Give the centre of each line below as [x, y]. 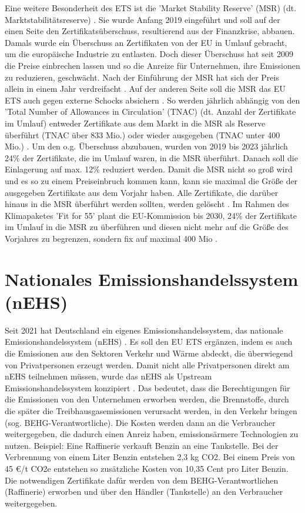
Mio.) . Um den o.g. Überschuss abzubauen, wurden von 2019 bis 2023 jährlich [146, 146]
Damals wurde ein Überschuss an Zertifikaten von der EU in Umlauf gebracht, [146, 42]
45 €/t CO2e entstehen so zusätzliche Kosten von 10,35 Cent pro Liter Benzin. [147, 468]
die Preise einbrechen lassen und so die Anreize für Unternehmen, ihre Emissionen [152, 65]
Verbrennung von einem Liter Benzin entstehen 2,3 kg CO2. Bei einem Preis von [150, 457]
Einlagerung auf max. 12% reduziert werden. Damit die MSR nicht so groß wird [149, 169]
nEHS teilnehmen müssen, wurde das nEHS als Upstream [108, 376]
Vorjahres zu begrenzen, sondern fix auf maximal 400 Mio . [111, 238]
